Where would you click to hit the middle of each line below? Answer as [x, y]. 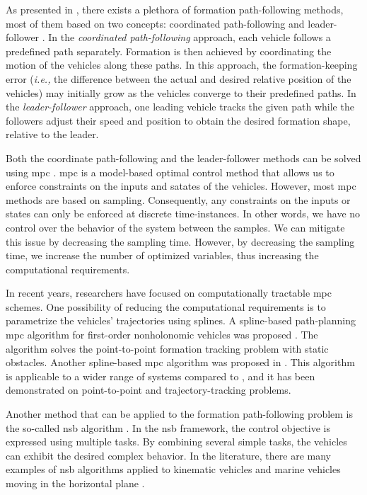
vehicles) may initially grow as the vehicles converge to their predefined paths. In [181, 92]
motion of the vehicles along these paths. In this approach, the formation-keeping [182, 65]
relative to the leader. [52, 134]
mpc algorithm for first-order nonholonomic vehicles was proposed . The [162, 335]
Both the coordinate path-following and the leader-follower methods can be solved [183, 158]
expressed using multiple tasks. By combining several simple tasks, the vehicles [176, 442]
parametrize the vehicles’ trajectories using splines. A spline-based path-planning [181, 320]
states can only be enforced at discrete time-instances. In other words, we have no [183, 214]
